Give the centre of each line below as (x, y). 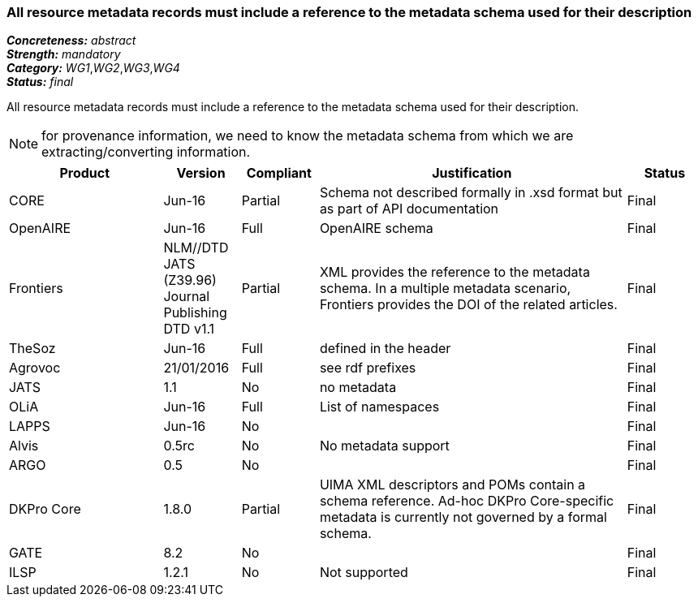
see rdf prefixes (368, 368)
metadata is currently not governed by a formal (463, 517)
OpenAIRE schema (376, 228)
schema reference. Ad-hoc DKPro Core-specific (467, 501)
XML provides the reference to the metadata (455, 272)
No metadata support (384, 446)
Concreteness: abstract (71, 41)
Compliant (279, 173)
